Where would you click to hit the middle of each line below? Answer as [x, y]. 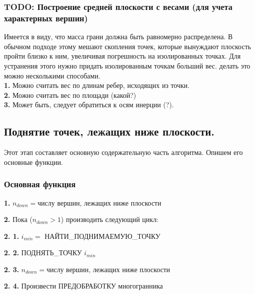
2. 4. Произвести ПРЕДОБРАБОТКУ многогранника [84, 286]
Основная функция [40, 184]
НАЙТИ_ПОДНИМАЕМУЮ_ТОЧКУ [102, 236]
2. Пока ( [18, 219]
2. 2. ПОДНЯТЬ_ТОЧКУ [43, 253]
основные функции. [33, 162]
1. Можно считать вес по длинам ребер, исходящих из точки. [97, 85]
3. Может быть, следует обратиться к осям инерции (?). [89, 105]
